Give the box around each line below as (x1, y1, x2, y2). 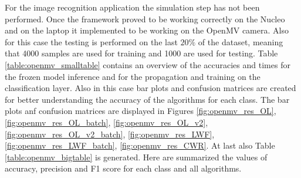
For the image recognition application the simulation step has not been (5, 1, 260, 13)
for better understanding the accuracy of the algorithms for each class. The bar (5, 93, 290, 105)
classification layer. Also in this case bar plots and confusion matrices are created (5, 82, 296, 94)
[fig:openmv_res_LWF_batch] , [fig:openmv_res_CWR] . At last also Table (5, 139, 275, 152)
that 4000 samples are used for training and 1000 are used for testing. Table (5, 47, 278, 59)
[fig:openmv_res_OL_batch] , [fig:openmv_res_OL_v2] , (5, 116, 208, 128)
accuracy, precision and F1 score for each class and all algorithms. (5, 162, 242, 174)
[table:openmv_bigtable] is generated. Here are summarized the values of (5, 150, 268, 163)
